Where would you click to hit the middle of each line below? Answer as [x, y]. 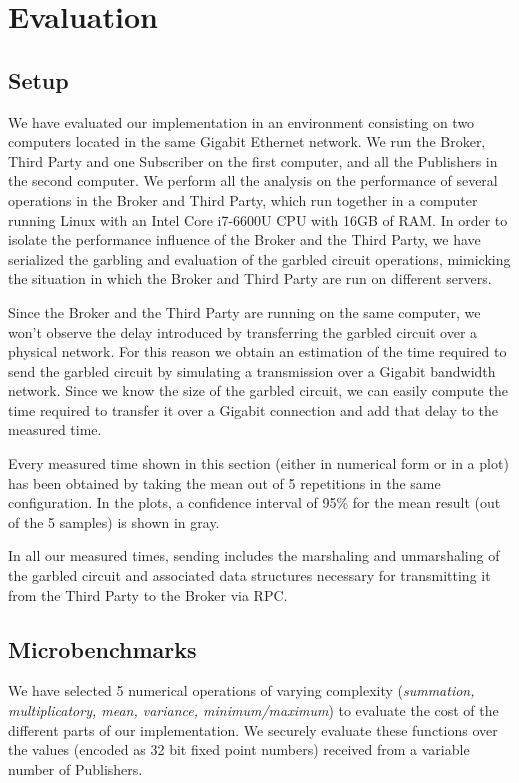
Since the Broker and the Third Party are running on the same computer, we [244, 311]
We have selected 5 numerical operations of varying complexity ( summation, [241, 690]
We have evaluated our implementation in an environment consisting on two [241, 121]
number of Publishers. [75, 768]
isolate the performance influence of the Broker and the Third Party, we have [244, 239]
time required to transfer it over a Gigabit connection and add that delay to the [253, 409]
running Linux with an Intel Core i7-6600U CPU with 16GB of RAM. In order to [258, 219]
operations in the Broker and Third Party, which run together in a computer [243, 199]
